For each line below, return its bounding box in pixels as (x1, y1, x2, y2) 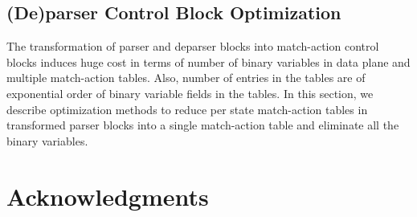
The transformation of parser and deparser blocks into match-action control (6, 38, 379, 55)
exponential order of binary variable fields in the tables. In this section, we (6, 84, 374, 101)
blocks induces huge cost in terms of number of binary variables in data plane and (6, 53, 411, 70)
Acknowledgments (6, 179, 209, 212)
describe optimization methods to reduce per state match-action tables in (6, 100, 368, 117)
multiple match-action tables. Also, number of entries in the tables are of (6, 69, 366, 86)
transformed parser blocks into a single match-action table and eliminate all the (6, 117, 399, 133)
